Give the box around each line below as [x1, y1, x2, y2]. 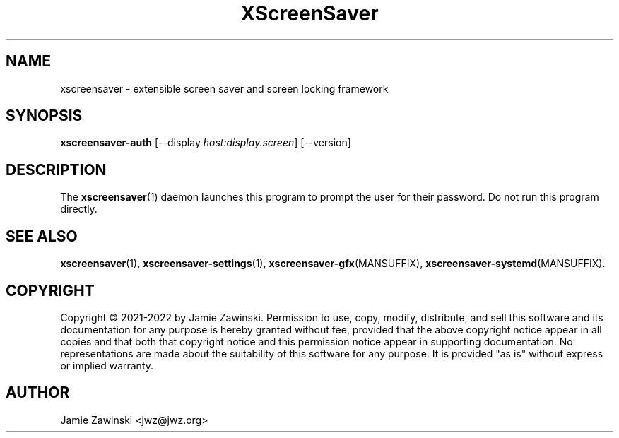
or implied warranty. [60, 359, 154, 372]
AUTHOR [6, 384, 70, 402]
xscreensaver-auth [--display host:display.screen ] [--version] [60, 136, 351, 149]
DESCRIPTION [6, 160, 107, 179]
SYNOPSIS [6, 107, 83, 125]
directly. [60, 203, 98, 215]
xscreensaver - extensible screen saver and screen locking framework [60, 82, 389, 95]
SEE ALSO [6, 227, 78, 245]
